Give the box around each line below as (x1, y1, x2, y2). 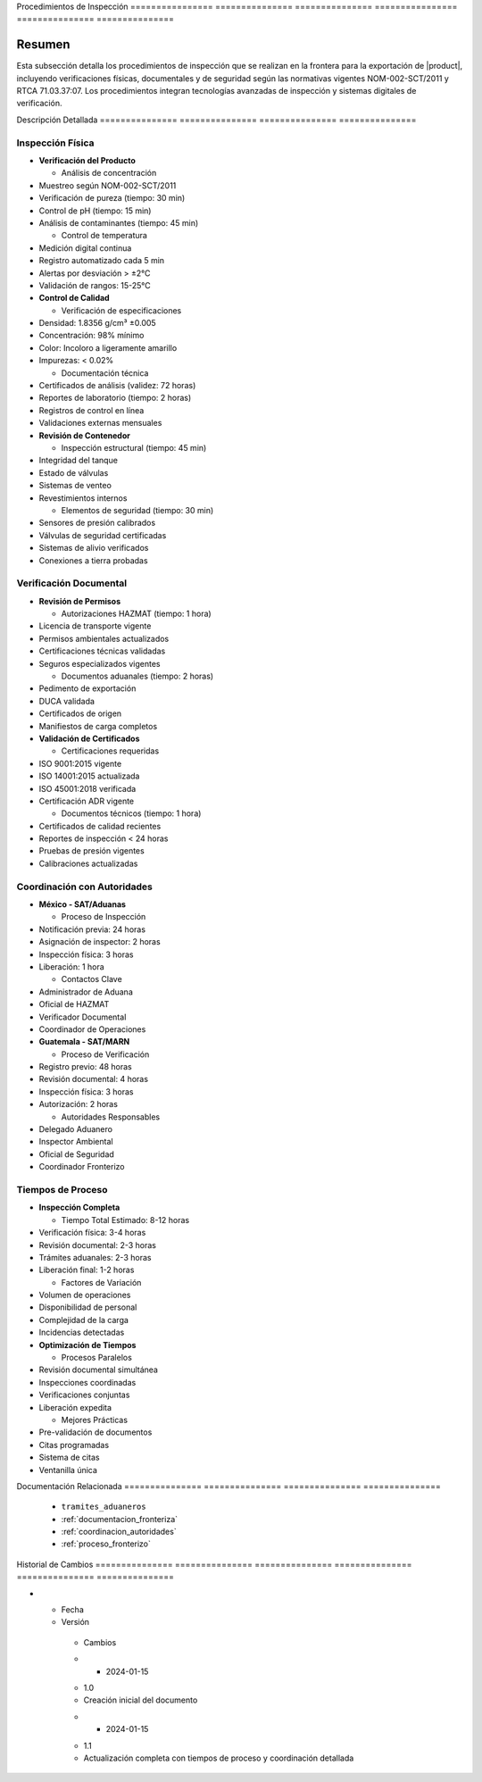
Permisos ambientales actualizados (38, 633, 170, 644)
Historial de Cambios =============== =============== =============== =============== (16, 1559, 412, 1570)
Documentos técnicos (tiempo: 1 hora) (61, 808, 202, 819)
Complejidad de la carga (38, 1314, 129, 1325)
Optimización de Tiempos (38, 1339, 137, 1350)
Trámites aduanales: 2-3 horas (38, 1252, 152, 1262)
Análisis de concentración (61, 168, 157, 179)
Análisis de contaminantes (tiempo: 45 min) (38, 217, 199, 228)
